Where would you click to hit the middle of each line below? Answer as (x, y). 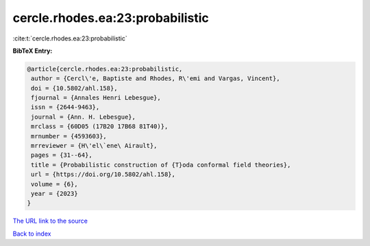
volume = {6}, (54, 184)
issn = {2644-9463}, (65, 107)
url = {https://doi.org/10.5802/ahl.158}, (103, 174)
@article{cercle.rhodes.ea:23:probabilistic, (105, 69)
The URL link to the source (50, 221)
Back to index (32, 234)
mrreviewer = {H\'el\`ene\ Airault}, (94, 146)
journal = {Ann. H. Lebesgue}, (84, 117)
